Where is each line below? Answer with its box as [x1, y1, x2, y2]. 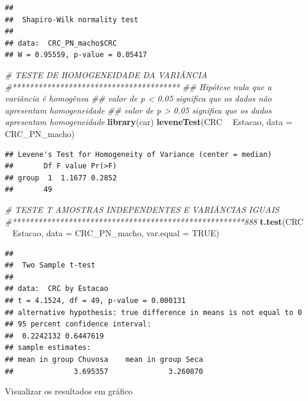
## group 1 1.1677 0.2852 [5, 173, 117, 182]
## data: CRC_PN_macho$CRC [5, 38, 117, 47]
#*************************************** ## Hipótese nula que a [5, 80, 272, 93]
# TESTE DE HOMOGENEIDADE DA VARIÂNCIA [5, 68, 208, 81]
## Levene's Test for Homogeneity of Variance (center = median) [5, 150, 272, 159]
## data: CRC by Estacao [5, 284, 108, 293]
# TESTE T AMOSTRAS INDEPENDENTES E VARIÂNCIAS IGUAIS [5, 203, 279, 215]
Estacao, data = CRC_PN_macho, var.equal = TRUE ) [12, 227, 220, 239]
